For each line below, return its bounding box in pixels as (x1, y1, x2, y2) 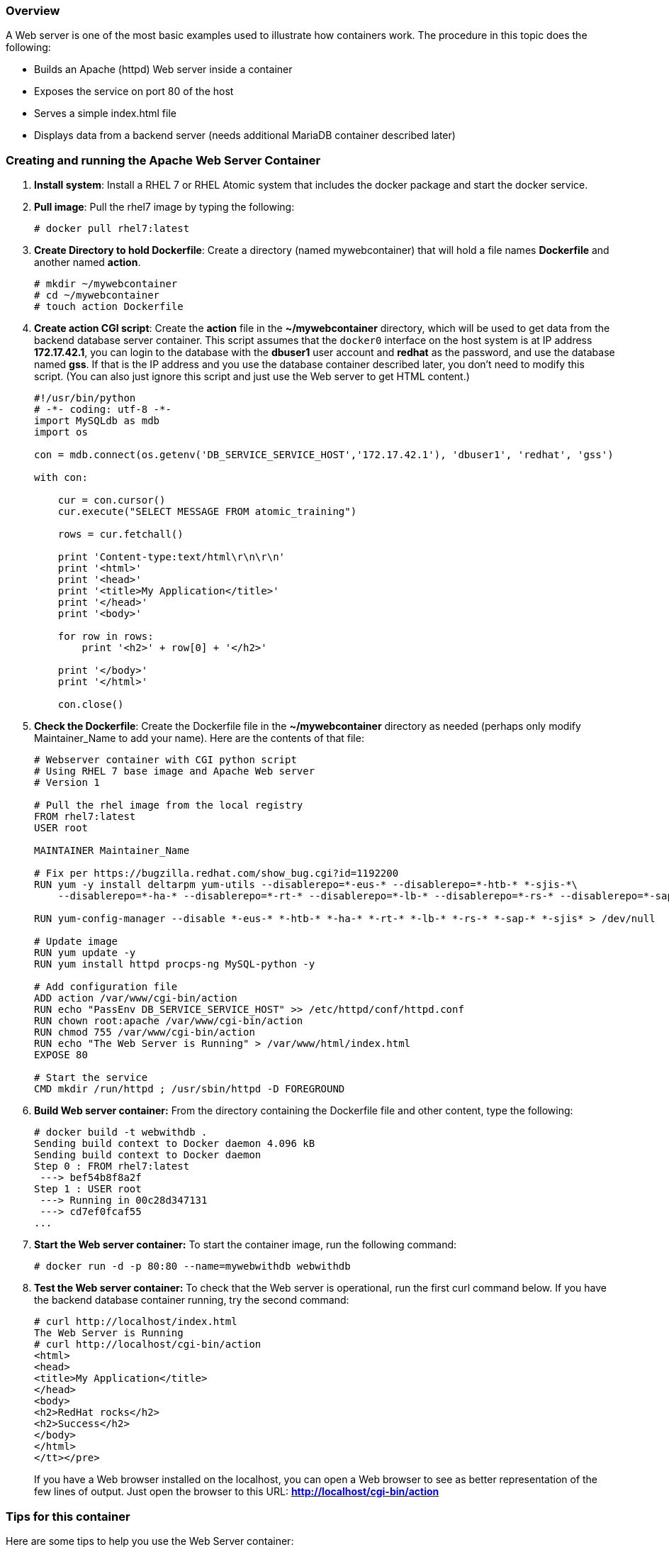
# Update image (34, 936, 118, 948)
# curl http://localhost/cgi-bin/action (34, 1338, 262, 1351)
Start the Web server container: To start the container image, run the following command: (34, 1238, 457, 1251)
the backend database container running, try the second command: (34, 1294, 349, 1307)
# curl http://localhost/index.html (34, 1316, 237, 1328)
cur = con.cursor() (57, 494, 166, 506)
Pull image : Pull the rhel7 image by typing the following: (34, 201, 295, 214)
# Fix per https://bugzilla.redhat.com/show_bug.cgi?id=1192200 (34, 867, 399, 880)
